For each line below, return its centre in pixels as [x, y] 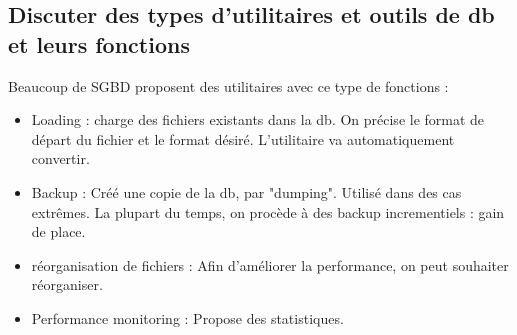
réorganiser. [67, 284]
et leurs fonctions [99, 43]
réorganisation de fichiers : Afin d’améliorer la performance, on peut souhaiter [270, 264]
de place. [58, 231]
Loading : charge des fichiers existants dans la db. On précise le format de [258, 119]
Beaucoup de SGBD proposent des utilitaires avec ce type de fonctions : [228, 85]
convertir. [60, 158]
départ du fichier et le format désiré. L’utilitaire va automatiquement [243, 138]
